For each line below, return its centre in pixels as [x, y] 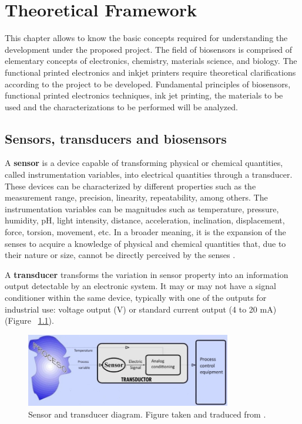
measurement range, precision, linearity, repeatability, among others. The [136, 197]
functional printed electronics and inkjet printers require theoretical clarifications [150, 72]
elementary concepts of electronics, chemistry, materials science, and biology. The [151, 61]
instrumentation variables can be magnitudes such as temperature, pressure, [142, 208]
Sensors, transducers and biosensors [116, 138]
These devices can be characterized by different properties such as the [130, 186]
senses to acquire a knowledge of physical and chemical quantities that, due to [145, 243]
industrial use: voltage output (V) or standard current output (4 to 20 [131, 309]
